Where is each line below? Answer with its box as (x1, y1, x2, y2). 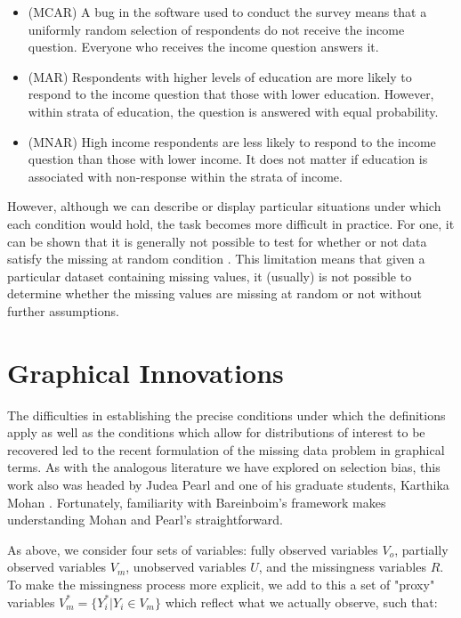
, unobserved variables (125, 557, 247, 576)
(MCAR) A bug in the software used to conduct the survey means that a (28, 3, 427, 20)
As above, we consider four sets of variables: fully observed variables (7, 540, 378, 558)
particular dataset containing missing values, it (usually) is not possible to (7, 266, 412, 285)
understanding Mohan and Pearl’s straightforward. (7, 510, 283, 529)
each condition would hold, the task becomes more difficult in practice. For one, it (7, 214, 455, 232)
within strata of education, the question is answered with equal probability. (28, 102, 439, 120)
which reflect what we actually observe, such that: (165, 592, 438, 611)
